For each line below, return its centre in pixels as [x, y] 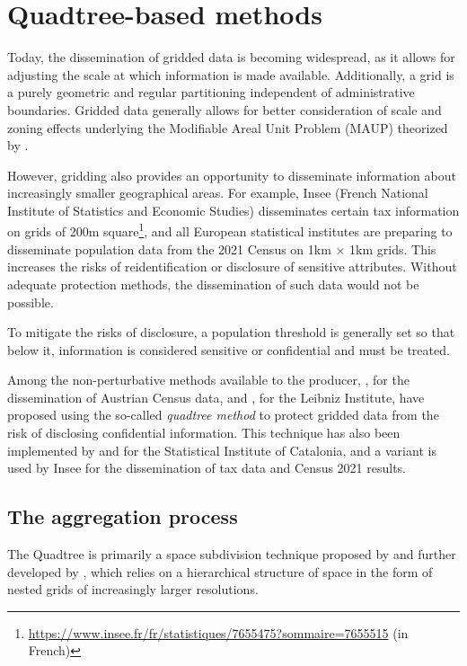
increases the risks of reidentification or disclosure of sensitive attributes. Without [232, 266]
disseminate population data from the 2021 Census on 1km [169, 249]
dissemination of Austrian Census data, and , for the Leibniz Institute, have [216, 397]
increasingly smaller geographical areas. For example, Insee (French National [218, 193]
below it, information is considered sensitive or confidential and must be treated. [229, 349]
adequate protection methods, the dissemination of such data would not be [213, 284]
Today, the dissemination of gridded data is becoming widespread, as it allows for [231, 57]
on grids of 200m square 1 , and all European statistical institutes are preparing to [230, 230]
